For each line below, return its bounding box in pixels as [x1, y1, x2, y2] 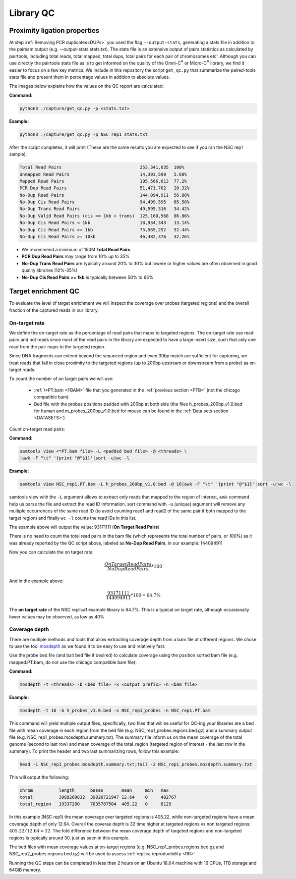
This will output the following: [9, 774, 69, 780]
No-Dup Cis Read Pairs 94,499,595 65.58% [19, 199, 190, 205]
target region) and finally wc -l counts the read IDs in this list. [9, 515, 137, 521]
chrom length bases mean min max [19, 787, 169, 793]
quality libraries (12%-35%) [21, 268, 78, 274]
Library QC [9, 7, 55, 18]
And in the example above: [9, 578, 64, 584]
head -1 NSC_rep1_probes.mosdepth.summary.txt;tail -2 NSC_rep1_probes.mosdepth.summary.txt [19, 761, 252, 767]
